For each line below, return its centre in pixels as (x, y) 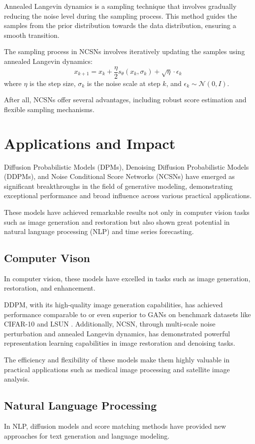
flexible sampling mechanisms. (49, 109)
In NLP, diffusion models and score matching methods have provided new (115, 426)
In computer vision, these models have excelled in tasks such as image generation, (127, 278)
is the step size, (53, 83)
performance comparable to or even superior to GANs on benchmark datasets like (127, 314)
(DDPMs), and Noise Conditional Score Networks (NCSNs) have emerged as (119, 176)
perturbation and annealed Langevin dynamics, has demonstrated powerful (117, 333)
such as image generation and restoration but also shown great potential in (117, 222)
